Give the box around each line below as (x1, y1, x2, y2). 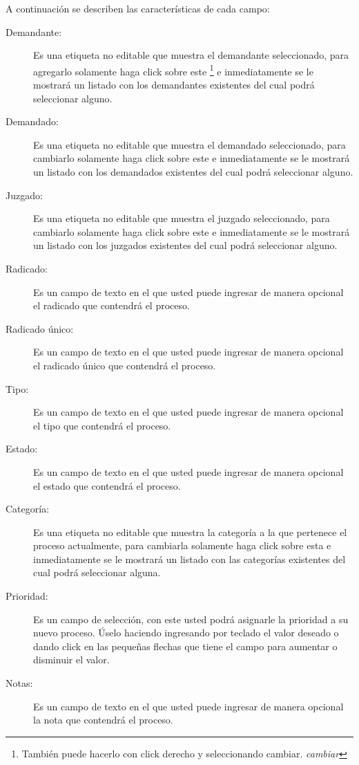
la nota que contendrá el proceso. (33, 712, 173, 727)
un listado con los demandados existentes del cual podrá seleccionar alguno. (33, 165, 353, 178)
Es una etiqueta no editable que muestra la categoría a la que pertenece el (33, 524, 347, 539)
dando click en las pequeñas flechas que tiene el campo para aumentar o (33, 638, 338, 653)
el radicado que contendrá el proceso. (33, 298, 190, 313)
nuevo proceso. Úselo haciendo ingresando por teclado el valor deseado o (33, 625, 339, 640)
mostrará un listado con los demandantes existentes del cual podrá (33, 77, 315, 92)
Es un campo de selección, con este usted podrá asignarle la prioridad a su (33, 611, 349, 626)
